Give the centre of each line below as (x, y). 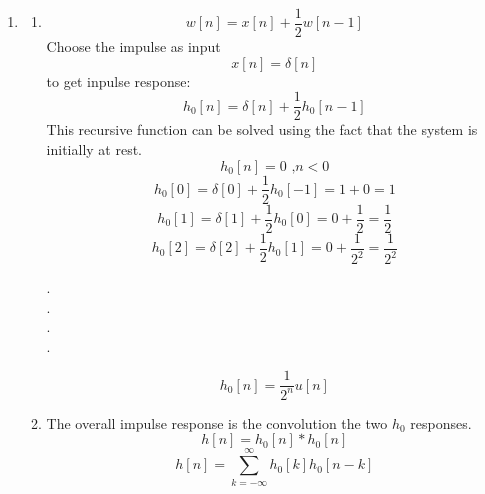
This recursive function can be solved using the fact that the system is (262, 129)
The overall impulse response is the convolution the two (217, 422)
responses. (441, 422)
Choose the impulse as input (133, 46)
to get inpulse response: (118, 80)
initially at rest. (94, 148)
